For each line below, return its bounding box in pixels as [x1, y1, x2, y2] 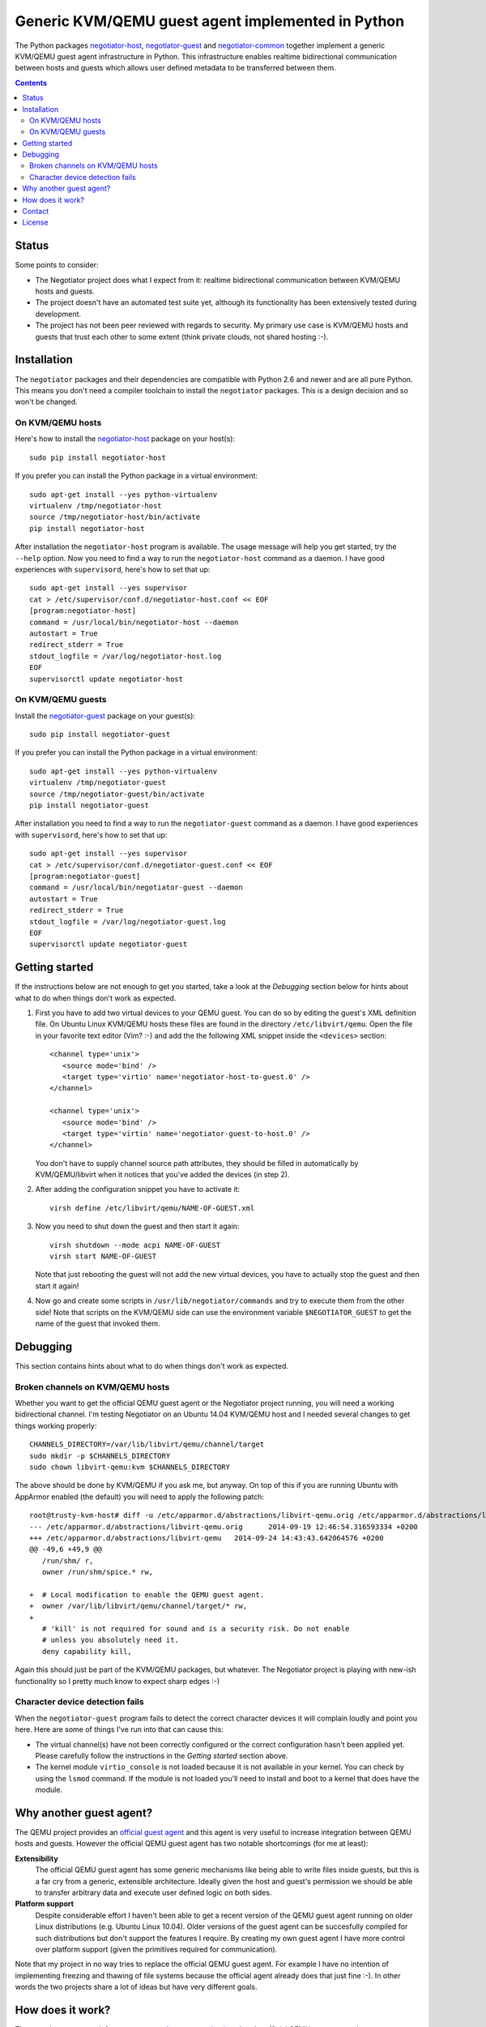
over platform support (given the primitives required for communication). [35, 1944, 278, 1954]
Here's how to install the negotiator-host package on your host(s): [15, 434, 235, 444]
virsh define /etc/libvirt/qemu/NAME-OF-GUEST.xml [49, 1203, 255, 1212]
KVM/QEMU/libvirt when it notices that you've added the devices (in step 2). [35, 1170, 290, 1180]
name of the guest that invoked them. [35, 1318, 160, 1328]
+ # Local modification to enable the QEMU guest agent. [29, 1590, 265, 1599]
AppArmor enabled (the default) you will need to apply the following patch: [15, 1492, 265, 1502]
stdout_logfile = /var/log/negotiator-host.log [29, 651, 222, 661]
